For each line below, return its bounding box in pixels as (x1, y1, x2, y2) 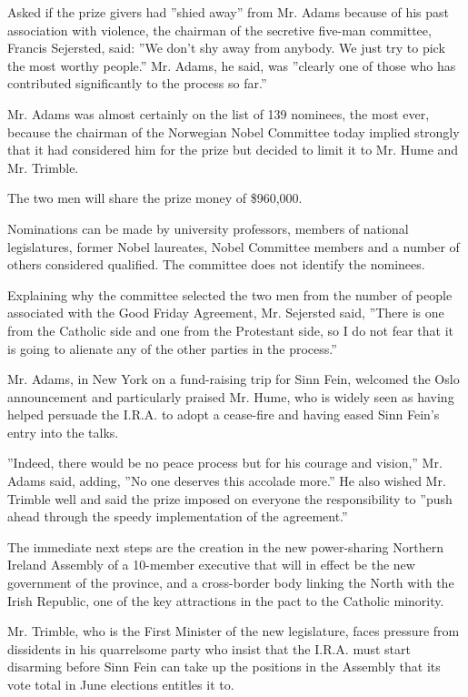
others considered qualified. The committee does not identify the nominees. (7, 255, 425, 274)
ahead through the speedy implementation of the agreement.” (7, 507, 348, 526)
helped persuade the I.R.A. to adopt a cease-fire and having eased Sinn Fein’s (7, 405, 440, 424)
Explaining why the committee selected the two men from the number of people (7, 285, 453, 304)
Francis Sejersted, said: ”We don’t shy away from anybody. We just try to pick (7, 38, 445, 57)
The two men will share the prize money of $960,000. (7, 188, 303, 207)
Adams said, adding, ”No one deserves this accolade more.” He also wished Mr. (7, 471, 446, 490)
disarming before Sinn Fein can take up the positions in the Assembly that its (7, 657, 441, 676)
